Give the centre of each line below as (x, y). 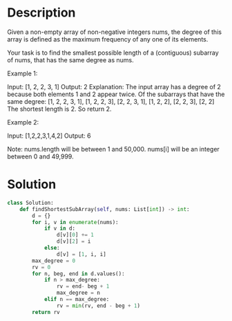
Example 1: (22, 73)
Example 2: (23, 122)
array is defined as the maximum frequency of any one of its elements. (108, 39)
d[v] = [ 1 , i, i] (81, 254)
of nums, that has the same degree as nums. (71, 59)
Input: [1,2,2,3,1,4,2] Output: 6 (49, 136)
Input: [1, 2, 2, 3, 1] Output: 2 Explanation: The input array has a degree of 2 (114, 86)
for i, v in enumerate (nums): (75, 222)
